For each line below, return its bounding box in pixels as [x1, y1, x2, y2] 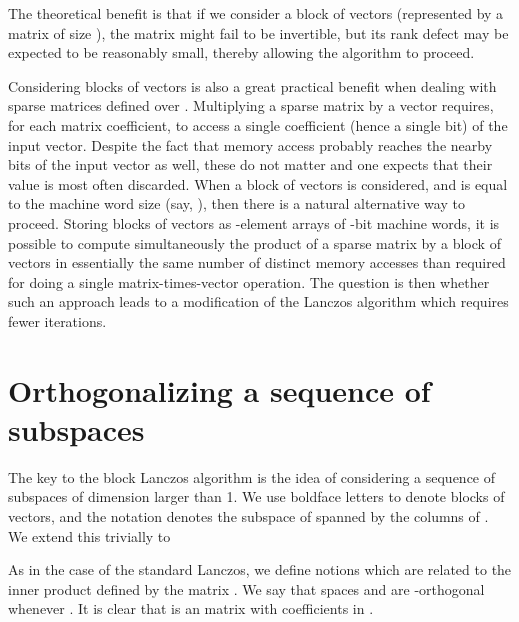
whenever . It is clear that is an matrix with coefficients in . [8, 598, 374, 619]
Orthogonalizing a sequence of [8, 369, 431, 410]
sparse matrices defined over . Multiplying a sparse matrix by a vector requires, [8, 95, 494, 116]
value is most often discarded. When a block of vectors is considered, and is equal [8, 173, 508, 194]
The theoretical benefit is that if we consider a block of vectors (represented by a [8, 3, 504, 23]
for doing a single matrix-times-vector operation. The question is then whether [8, 271, 490, 292]
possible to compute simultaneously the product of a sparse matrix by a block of [8, 232, 501, 253]
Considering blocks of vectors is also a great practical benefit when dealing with [8, 75, 497, 96]
